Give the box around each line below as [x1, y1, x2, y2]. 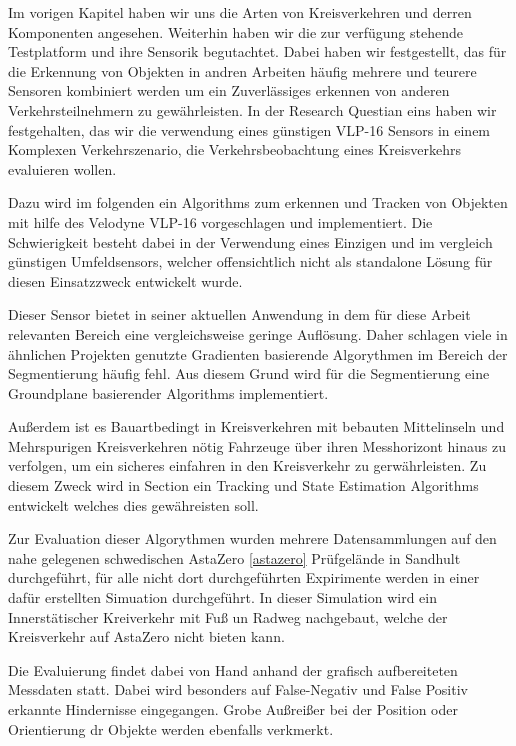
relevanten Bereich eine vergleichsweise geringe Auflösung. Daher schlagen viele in [8, 323, 508, 344]
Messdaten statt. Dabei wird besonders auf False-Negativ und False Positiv [8, 679, 468, 700]
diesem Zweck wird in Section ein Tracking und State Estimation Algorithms [8, 475, 479, 496]
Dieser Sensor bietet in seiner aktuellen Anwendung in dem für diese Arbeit [8, 304, 471, 325]
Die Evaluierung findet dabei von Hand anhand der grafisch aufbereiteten [8, 659, 458, 680]
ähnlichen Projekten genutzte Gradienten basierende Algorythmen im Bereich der [8, 343, 508, 364]
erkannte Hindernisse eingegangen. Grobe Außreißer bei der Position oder [8, 699, 458, 719]
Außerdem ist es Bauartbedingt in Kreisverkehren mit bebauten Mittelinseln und [8, 416, 505, 437]
